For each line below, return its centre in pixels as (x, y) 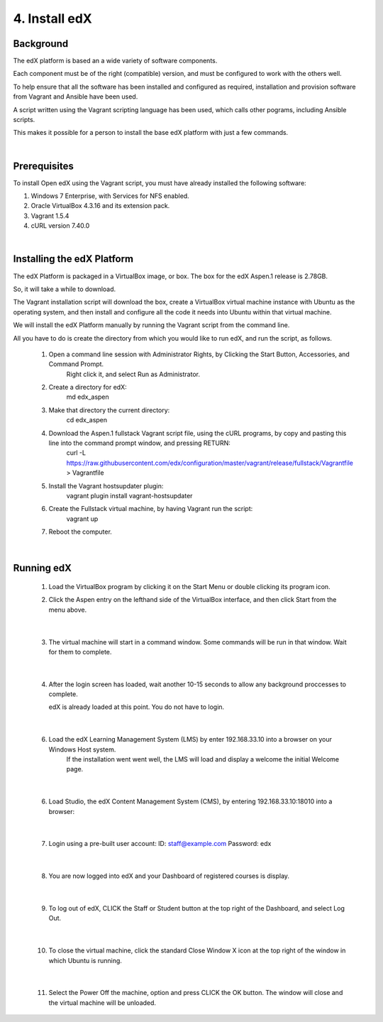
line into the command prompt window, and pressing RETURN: (139, 443)
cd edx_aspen (87, 420)
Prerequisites (43, 166)
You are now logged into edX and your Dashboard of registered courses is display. (169, 876)
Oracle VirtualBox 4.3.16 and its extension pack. (100, 206)
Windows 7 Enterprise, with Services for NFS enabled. (110, 196)
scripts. (24, 120)
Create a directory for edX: (88, 388)
